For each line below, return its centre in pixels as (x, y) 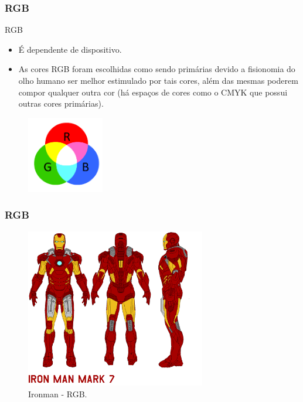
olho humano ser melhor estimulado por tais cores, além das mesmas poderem (158, 80)
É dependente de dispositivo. (70, 49)
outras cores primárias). (61, 103)
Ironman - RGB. (58, 394)
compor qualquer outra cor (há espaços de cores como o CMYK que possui (153, 92)
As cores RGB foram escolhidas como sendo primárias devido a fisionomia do (157, 69)
